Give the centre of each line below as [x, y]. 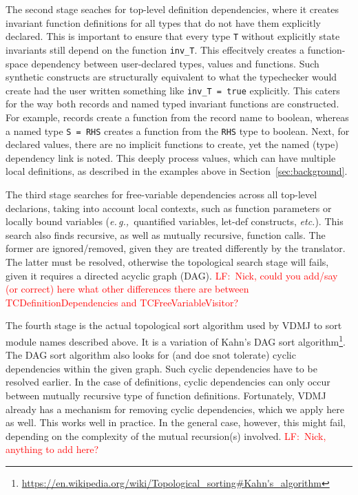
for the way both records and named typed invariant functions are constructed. [172, 104]
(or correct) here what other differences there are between [127, 289]
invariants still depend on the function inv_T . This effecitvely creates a [155, 49]
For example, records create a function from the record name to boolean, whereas [177, 117]
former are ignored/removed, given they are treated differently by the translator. [176, 248]
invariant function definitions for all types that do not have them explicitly [164, 22]
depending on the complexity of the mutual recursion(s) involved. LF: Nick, [166, 435]
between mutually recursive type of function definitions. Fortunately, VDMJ [166, 395]
